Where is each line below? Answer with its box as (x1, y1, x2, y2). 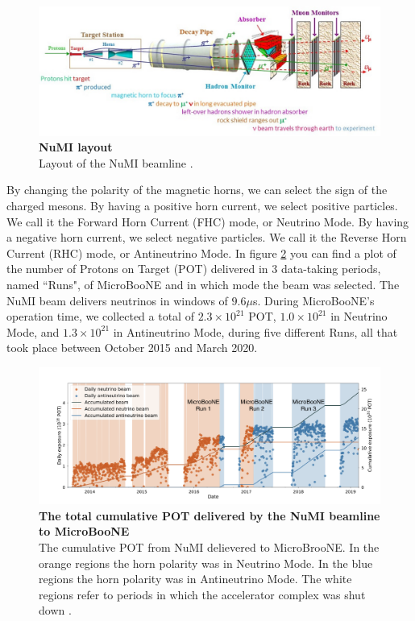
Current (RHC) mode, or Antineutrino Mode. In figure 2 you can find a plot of (6, 244, 396, 261)
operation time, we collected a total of (6, 308, 194, 325)
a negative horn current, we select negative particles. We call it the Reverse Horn (6, 229, 407, 246)
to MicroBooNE (39, 523, 130, 540)
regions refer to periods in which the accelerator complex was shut (39, 586, 366, 602)
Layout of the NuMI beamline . (39, 154, 193, 171)
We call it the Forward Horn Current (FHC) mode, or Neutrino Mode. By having (6, 213, 409, 230)
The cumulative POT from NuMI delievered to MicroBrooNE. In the (39, 538, 380, 555)
